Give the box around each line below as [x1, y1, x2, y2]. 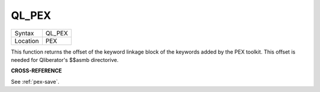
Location [14, 37, 39, 45]
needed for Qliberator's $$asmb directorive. [11, 56, 119, 63]
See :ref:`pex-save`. [11, 78, 59, 85]
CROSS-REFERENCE [11, 67, 62, 74]
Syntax [14, 29, 34, 37]
